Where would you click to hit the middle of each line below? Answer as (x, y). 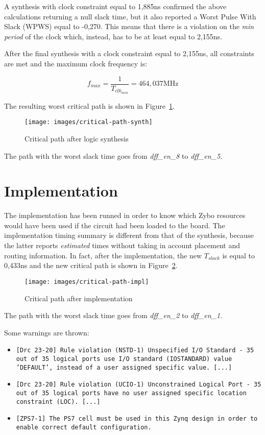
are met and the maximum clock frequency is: (76, 63)
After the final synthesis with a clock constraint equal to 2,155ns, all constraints (129, 53)
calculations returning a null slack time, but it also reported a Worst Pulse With (130, 16)
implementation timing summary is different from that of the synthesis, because (129, 235)
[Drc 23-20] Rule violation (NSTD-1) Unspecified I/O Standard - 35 (135, 351)
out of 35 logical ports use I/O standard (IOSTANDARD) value (124, 359)
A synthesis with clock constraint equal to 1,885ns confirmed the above (115, 6)
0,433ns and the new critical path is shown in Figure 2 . (91, 265)
